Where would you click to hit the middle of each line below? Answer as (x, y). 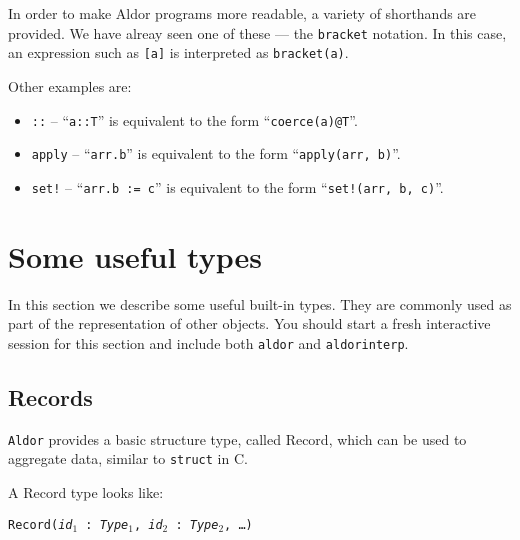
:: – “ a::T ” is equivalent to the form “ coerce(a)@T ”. (194, 119)
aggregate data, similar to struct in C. (128, 458)
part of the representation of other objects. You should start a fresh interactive (249, 323)
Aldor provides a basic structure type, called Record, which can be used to (237, 438)
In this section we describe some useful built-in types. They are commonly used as (260, 303)
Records (50, 396)
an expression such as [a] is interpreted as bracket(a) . (178, 52)
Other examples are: (70, 85)
